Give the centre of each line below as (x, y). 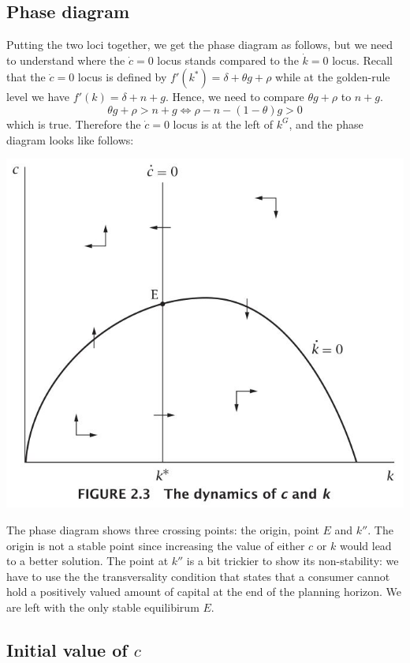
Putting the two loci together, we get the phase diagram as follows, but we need (200, 45)
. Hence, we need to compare (235, 97)
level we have (38, 97)
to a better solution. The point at (88, 561)
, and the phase (326, 124)
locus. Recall (363, 60)
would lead (365, 545)
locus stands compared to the (228, 60)
